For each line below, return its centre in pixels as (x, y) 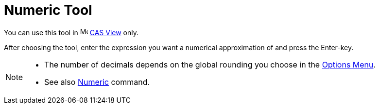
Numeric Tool (48, 10)
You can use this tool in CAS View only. (71, 32)
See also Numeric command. (97, 82)
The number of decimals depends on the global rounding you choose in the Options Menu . (210, 64)
